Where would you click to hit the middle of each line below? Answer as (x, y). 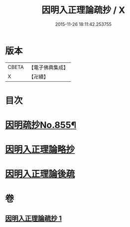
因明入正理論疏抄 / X (83, 10)
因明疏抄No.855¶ (41, 125)
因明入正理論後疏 (40, 174)
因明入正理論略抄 (40, 150)
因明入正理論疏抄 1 (33, 219)
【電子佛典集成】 (48, 67)
